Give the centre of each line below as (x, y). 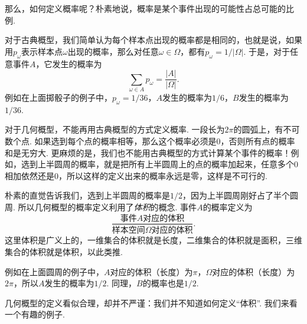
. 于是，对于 (267, 51)
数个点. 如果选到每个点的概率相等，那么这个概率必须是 (111, 140)
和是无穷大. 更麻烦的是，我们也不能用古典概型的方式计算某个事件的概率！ (148, 152)
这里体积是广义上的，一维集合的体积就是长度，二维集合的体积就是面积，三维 (153, 240)
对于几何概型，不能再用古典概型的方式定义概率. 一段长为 (115, 129)
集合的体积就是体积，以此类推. (64, 252)
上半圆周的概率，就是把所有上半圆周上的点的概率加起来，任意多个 (166, 164)
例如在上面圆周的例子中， (54, 271)
